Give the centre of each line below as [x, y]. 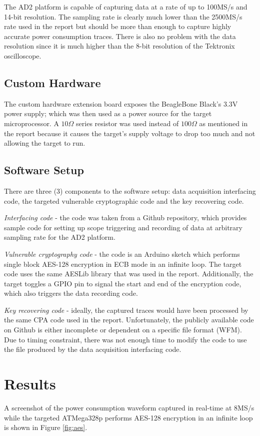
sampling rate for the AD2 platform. [60, 237]
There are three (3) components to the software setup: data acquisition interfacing [130, 190]
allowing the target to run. [45, 143]
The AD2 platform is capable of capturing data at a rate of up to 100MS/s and [126, 7]
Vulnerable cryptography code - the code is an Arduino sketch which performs [122, 254]
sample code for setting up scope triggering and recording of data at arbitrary [123, 227]
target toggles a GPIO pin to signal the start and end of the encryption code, [123, 283]
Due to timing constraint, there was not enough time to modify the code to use [125, 339]
